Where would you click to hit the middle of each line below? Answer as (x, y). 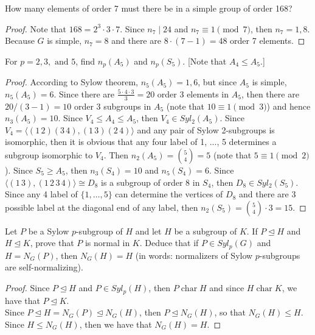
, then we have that (116, 324)
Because (20, 41)
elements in (208, 93)
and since (227, 288)
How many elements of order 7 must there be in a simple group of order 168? (149, 8)
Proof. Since (27, 288)
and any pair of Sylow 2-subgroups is (206, 129)
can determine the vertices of (169, 194)
